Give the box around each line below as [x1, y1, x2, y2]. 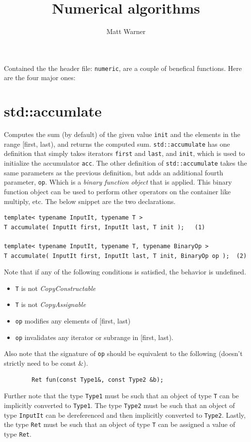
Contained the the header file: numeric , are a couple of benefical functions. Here [4, 63, 242, 73]
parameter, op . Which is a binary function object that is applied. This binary [4, 177, 232, 187]
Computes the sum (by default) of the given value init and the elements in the [4, 129, 240, 139]
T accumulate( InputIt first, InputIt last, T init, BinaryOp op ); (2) [4, 252, 247, 259]
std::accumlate [4, 101, 102, 121]
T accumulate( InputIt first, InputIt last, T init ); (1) [4, 223, 205, 231]
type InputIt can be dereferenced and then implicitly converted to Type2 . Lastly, [4, 409, 246, 420]
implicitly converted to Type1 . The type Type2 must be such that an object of [4, 400, 235, 410]
